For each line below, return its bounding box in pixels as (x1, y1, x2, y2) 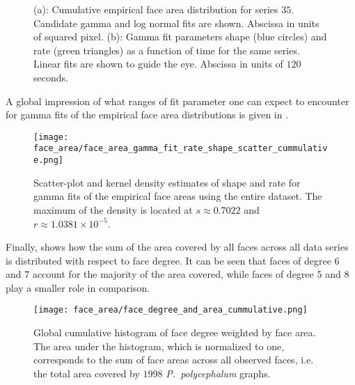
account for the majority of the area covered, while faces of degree (32, 267, 314, 281)
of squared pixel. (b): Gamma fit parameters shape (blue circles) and (33, 29, 327, 44)
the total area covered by (33, 366, 140, 380)
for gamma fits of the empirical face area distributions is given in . (6, 107, 289, 122)
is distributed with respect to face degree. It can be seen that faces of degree (6, 253, 331, 267)
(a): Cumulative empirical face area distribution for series (33, 2, 278, 16)
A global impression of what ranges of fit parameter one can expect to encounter (6, 93, 349, 108)
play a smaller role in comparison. (6, 280, 150, 294)
